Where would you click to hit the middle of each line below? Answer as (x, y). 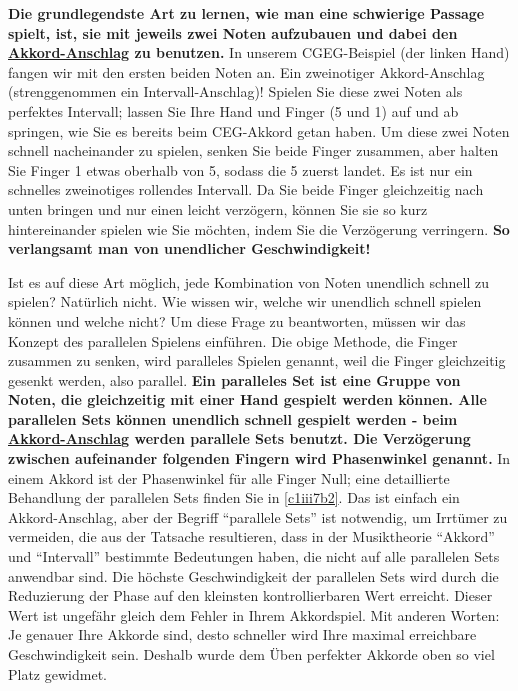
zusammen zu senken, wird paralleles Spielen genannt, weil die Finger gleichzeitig (257, 360)
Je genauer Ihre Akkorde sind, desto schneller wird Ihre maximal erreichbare (242, 634)
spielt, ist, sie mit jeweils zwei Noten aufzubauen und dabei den (233, 32)
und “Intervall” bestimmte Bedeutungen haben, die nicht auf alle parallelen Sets (254, 556)
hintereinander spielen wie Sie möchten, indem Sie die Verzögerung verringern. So (259, 228)
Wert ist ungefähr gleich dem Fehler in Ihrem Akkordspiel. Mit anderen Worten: (254, 614)
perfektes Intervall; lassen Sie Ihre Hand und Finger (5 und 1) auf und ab (233, 110)
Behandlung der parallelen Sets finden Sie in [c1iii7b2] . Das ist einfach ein (234, 497)
